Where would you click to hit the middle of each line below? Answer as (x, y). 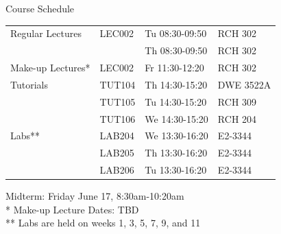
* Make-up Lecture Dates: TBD (72, 209)
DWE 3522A (244, 84)
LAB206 (117, 170)
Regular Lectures (46, 33)
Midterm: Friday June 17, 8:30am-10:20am (95, 196)
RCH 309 (237, 101)
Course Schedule (40, 8)
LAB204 (117, 136)
